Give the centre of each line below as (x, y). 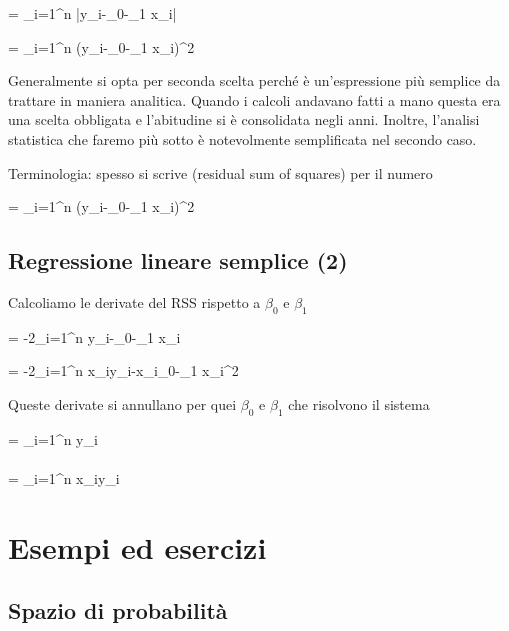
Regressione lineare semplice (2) (178, 260)
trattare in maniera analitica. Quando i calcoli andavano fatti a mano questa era (254, 99)
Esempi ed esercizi (137, 546)
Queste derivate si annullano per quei (122, 403)
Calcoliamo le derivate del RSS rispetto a (134, 301)
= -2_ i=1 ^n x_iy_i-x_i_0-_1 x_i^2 (123, 370)
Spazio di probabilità (118, 610)
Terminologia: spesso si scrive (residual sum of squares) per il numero (220, 172)
